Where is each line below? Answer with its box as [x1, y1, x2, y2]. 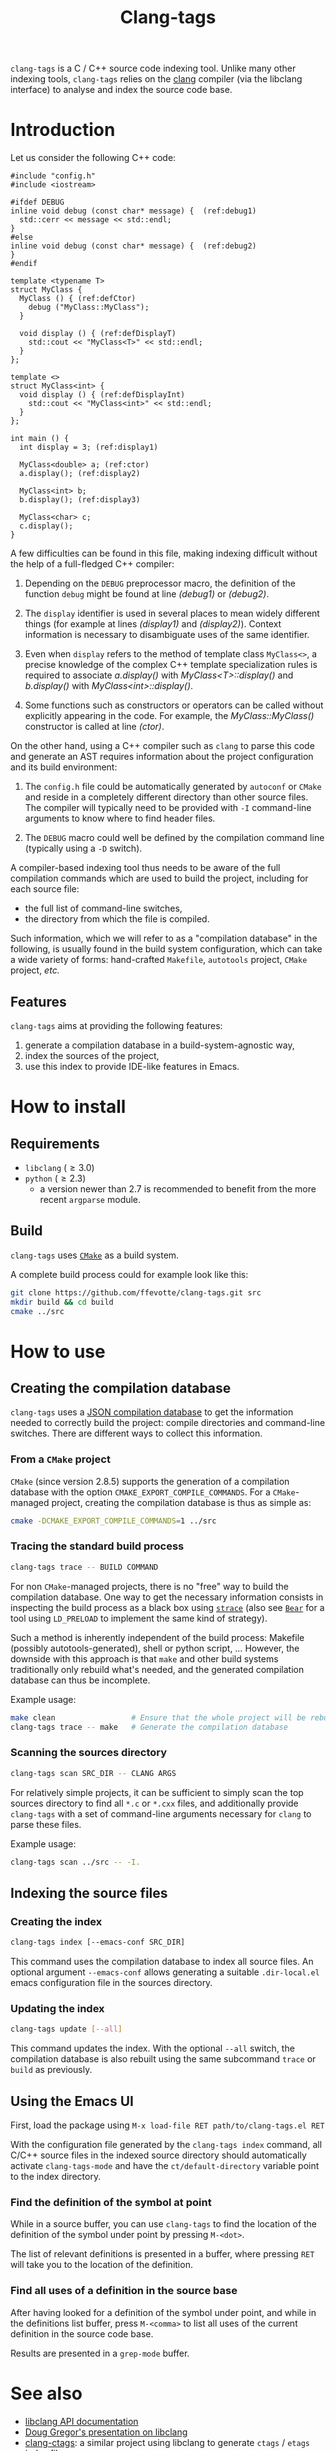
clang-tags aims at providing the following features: [10, 1019, 223, 1031]
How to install [10, 1096, 127, 1118]
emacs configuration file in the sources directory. [10, 1977, 213, 1989]
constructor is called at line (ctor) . [24, 721, 165, 733]
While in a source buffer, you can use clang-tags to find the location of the [10, 2218, 318, 2230]
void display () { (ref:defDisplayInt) [19, 390, 186, 400]
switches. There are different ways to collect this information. [10, 1427, 263, 1440]
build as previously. [10, 2064, 93, 2076]
